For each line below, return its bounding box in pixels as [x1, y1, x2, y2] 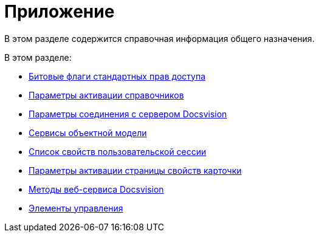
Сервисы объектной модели [29, 127, 147, 138]
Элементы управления [29, 202, 123, 213]
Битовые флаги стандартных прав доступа [29, 70, 206, 81]
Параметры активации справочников [29, 89, 184, 100]
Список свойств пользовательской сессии [29, 146, 207, 157]
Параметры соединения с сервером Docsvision [29, 108, 227, 119]
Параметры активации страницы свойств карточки [29, 165, 242, 176]
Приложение [4, 1, 115, 22]
